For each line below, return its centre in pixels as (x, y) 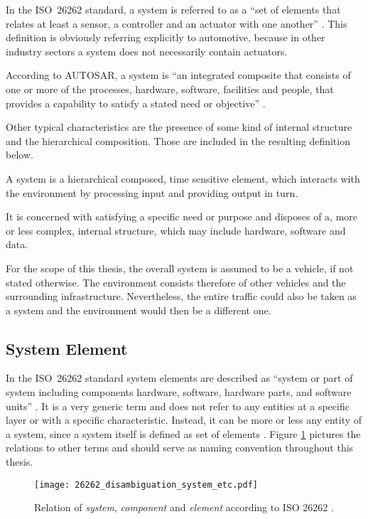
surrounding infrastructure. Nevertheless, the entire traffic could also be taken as (181, 296)
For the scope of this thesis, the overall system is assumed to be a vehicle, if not (180, 268)
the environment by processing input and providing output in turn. (152, 192)
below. (20, 155)
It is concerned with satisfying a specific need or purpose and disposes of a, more (182, 216)
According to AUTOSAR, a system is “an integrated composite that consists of (178, 75)
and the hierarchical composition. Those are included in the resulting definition (178, 140)
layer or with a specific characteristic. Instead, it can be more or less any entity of (184, 420)
